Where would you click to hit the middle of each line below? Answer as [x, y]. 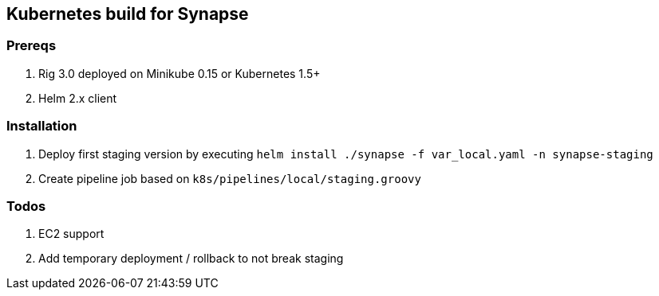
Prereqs [32, 46]
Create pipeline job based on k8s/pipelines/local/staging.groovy [230, 178]
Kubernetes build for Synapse [128, 14]
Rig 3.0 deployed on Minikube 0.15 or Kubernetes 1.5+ [180, 73]
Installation [42, 126]
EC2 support [71, 234]
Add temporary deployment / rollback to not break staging [191, 259]
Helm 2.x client [78, 98]
